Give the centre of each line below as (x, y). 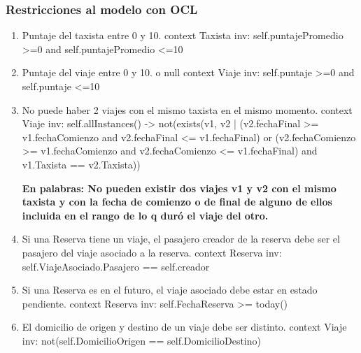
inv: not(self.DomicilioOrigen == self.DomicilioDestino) (141, 340)
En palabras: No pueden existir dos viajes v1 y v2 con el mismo (179, 188)
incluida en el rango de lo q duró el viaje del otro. (145, 215)
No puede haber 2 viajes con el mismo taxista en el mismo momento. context (187, 109)
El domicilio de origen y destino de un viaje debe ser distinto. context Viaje (184, 327)
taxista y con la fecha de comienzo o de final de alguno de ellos (177, 202)
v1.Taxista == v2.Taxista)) (81, 164)
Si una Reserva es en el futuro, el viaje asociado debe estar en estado (170, 290)
